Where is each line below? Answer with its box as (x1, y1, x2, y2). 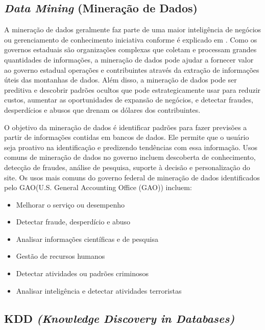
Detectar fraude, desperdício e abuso (16, 216, 131, 227)
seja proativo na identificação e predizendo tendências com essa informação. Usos (4, 141, 257, 152)
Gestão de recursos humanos (16, 251, 105, 261)
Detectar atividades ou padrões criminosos (16, 268, 149, 279)
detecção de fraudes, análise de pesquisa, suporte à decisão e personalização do (4, 161, 250, 172)
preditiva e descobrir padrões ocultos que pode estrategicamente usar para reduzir (4, 84, 261, 95)
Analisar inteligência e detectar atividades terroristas (16, 285, 182, 296)
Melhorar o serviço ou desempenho (16, 199, 125, 210)
